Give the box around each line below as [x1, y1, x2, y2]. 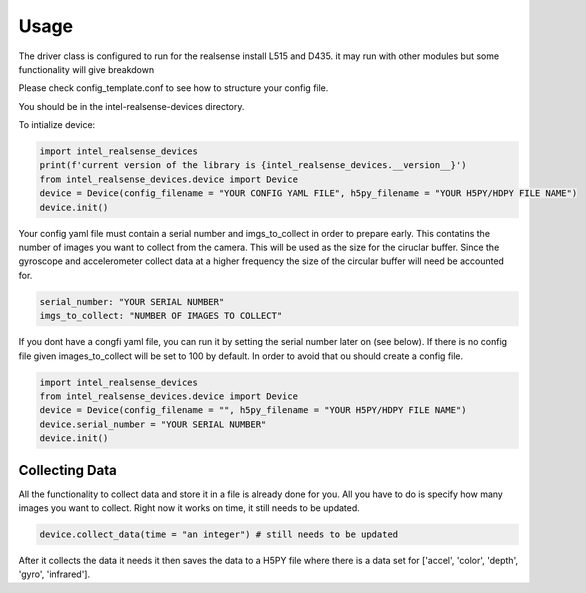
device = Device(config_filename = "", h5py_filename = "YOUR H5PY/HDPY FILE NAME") [39, 405, 467, 416]
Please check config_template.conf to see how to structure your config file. [18, 82, 329, 94]
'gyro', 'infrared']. [18, 568, 90, 580]
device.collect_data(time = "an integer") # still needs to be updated [39, 528, 399, 540]
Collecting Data [18, 461, 117, 479]
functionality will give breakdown [18, 63, 155, 75]
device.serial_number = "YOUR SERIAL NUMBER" [39, 418, 267, 430]
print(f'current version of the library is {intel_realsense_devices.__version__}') [39, 160, 467, 171]
